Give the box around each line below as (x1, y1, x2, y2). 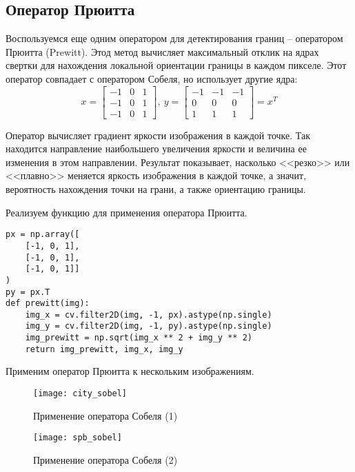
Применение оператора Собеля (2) (33, 452, 178, 466)
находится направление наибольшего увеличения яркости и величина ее (6, 141, 307, 156)
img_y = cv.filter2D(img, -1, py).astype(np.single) (25, 321, 272, 331)
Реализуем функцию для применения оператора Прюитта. (6, 205, 247, 219)
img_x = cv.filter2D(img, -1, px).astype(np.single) (25, 309, 272, 320)
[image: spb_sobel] (33, 433, 122, 443)
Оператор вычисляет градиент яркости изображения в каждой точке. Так (6, 127, 311, 142)
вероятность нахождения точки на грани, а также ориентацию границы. (6, 182, 306, 196)
